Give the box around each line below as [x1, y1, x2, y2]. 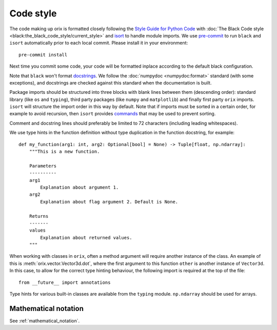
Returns [29, 213, 49, 219]
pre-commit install [18, 52, 68, 57]
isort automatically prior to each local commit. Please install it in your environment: [9, 40, 188, 46]
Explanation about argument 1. [40, 184, 119, 190]
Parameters [29, 163, 57, 169]
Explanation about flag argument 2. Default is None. [40, 199, 179, 204]
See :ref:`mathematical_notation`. [9, 318, 80, 324]
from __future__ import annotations [18, 279, 111, 285]
